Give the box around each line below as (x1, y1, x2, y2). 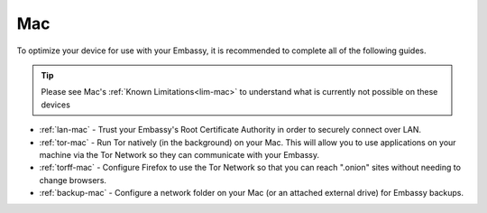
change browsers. (39, 174, 107, 185)
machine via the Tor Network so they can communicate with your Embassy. (39, 149, 320, 160)
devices (41, 99, 71, 110)
